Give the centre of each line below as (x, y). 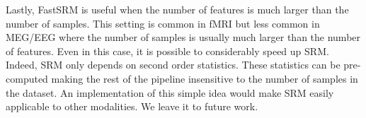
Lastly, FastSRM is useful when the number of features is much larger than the (177, 9)
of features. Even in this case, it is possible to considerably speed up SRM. (167, 51)
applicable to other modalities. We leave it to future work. (132, 106)
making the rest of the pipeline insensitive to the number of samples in (205, 78)
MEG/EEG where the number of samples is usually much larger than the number (183, 37)
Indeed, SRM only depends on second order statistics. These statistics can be (173, 65)
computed (27, 78)
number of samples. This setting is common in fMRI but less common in (163, 23)
